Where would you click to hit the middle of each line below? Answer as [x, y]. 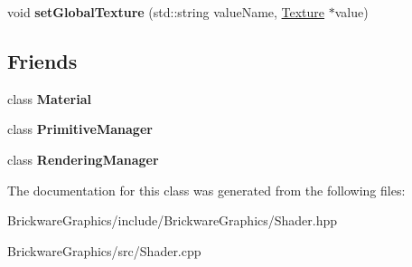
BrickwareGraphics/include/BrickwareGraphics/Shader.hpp [173, 220]
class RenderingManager [83, 159]
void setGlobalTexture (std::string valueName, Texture [166, 12]
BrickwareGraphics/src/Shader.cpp [104, 250]
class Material [49, 98]
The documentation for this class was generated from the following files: [206, 190]
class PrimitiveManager [80, 129]
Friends [42, 60]
